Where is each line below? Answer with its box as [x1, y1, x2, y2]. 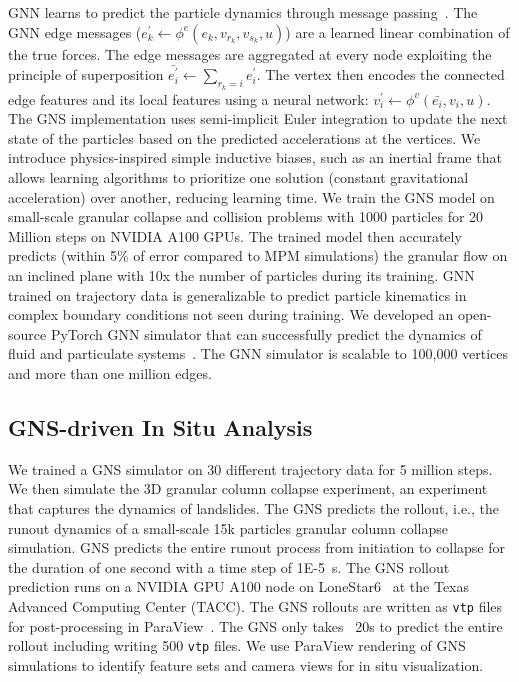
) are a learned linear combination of [285, 21, 510, 42]
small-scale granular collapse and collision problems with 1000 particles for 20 [8, 206, 484, 227]
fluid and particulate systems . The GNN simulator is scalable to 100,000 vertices [8, 343, 509, 364]
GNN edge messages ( [8, 21, 142, 42]
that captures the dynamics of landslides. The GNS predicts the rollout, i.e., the [8, 497, 500, 518]
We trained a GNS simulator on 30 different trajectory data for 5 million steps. [8, 458, 493, 479]
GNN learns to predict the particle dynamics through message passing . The [8, 2, 478, 22]
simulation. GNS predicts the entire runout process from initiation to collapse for [8, 537, 505, 558]
